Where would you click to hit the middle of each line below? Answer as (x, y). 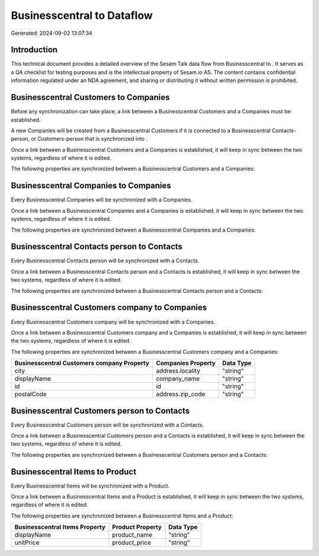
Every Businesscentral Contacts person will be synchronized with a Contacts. (105, 261)
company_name (178, 379)
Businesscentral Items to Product (74, 472)
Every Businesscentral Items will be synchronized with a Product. (90, 486)
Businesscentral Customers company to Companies (109, 308)
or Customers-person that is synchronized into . (89, 139)
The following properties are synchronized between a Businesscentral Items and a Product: (122, 516)
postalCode (31, 394)
